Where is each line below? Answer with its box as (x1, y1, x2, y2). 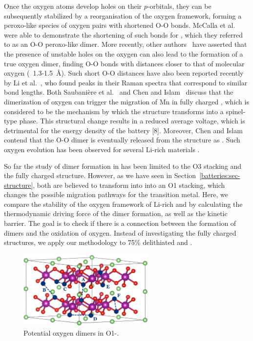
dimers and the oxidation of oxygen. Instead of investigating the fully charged (4, 227, 236, 238)
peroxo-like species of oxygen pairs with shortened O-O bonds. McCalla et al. (4, 20, 235, 30)
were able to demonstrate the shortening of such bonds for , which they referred (4, 29, 243, 40)
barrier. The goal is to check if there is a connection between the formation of (4, 218, 236, 228)
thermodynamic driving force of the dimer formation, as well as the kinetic (4, 208, 228, 219)
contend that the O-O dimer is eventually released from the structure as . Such (4, 135, 240, 145)
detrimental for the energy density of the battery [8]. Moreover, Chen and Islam (4, 125, 243, 135)
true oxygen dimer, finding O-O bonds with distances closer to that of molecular (4, 58, 245, 68)
